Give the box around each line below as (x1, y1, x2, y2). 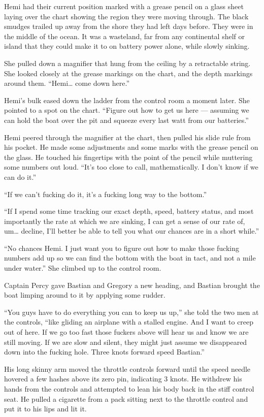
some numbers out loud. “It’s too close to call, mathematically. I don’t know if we (4, 162, 258, 172)
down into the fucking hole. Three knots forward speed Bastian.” (4, 346, 205, 357)
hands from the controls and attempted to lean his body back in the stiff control (4, 383, 254, 394)
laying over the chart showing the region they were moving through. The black (4, 11, 249, 21)
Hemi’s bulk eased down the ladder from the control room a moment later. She (4, 94, 250, 105)
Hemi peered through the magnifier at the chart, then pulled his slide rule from (4, 132, 251, 142)
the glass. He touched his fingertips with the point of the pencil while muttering (4, 151, 253, 162)
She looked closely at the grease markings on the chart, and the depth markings (4, 68, 253, 78)
